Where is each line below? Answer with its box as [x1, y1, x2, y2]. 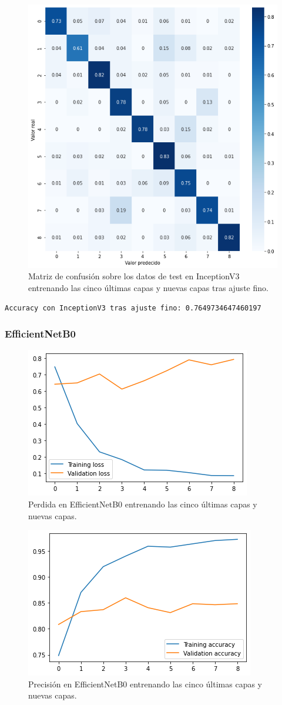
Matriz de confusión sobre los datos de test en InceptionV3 [28, 270, 240, 282]
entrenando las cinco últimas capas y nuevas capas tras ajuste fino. [28, 282, 268, 294]
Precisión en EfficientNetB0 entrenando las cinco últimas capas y [28, 677, 262, 690]
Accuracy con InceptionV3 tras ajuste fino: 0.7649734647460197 [5, 303, 261, 312]
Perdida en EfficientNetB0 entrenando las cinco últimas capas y [28, 498, 257, 510]
